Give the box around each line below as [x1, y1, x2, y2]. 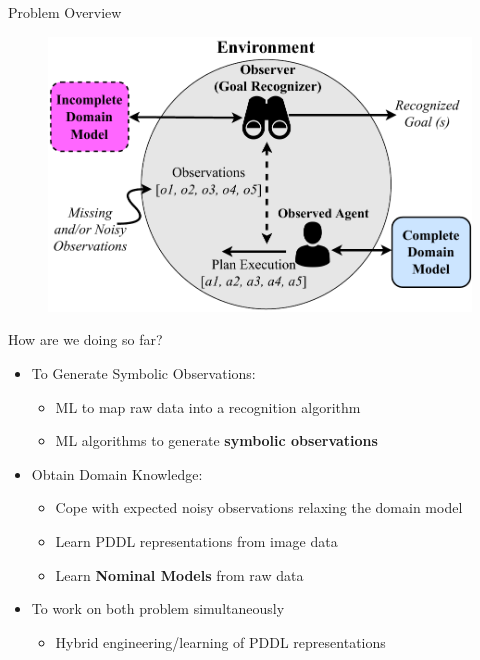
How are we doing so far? [8, 329, 163, 350]
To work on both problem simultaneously [31, 598, 285, 619]
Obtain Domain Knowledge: [31, 463, 203, 484]
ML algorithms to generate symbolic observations [55, 430, 378, 451]
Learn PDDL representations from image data [55, 531, 338, 551]
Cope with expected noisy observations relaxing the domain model [55, 497, 463, 518]
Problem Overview [8, 2, 122, 22]
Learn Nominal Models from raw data [55, 564, 304, 585]
